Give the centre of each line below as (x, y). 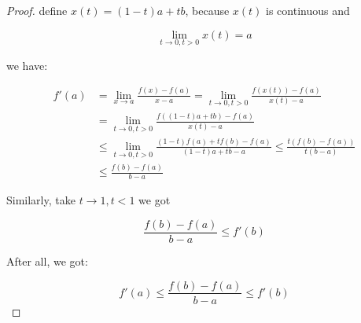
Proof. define (37, 10)
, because (207, 10)
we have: (27, 65)
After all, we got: (47, 261)
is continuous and (308, 10)
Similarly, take (41, 200)
